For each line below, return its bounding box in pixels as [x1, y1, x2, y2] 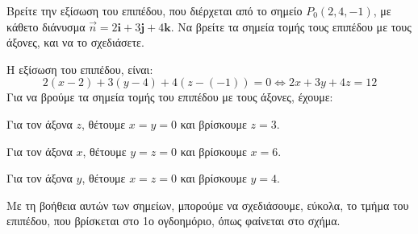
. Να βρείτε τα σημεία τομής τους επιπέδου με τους [170, 18, 412, 35]
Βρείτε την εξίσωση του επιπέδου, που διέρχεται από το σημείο [6, 2, 303, 18]
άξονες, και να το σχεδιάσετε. [6, 34, 144, 51]
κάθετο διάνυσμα [6, 18, 86, 35]
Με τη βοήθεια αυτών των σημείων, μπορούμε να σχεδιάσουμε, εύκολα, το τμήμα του [6, 196, 409, 213]
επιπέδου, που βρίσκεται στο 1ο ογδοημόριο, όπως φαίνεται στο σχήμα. [6, 212, 341, 229]
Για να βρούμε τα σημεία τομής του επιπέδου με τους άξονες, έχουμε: [6, 88, 333, 105]
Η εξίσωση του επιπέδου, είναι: [6, 60, 153, 77]
